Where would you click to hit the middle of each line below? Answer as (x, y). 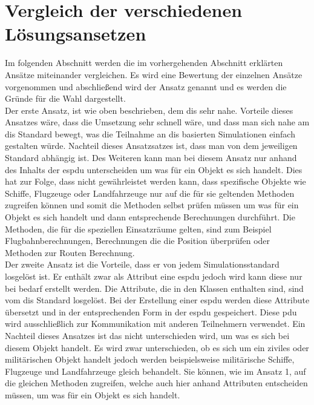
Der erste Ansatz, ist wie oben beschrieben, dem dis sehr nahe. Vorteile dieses (149, 110)
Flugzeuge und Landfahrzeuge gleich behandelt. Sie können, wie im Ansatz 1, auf (155, 371)
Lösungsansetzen (76, 34)
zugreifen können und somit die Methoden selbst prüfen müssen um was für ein (152, 205)
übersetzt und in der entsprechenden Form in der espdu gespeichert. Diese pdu (151, 311)
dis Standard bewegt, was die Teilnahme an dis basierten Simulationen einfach (150, 133)
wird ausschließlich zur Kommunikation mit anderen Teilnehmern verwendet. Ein (155, 324)
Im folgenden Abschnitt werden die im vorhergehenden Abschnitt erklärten (144, 63)
